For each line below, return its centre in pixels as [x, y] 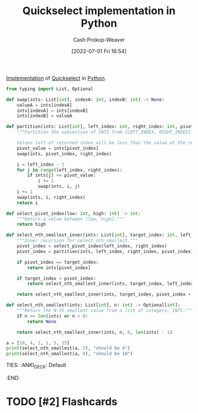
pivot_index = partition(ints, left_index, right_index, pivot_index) [105, 251]
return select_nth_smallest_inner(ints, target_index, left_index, [112, 284]
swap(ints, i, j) [59, 186]
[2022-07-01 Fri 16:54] [99, 51]
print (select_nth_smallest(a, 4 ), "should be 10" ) [70, 354]
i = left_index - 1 [41, 164]
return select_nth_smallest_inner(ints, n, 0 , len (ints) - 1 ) [95, 332]
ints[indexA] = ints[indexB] [52, 110]
